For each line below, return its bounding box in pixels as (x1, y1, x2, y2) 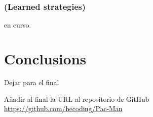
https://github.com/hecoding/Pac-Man (4, 103, 123, 114)
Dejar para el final (4, 77, 59, 87)
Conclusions (4, 49, 86, 68)
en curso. (4, 20, 31, 30)
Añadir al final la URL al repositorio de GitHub (4, 93, 149, 104)
